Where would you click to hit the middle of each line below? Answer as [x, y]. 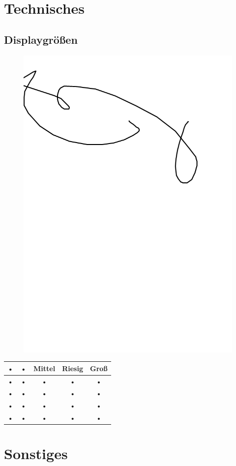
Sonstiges [36, 453]
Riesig [73, 368]
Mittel [44, 368]
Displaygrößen [41, 39]
